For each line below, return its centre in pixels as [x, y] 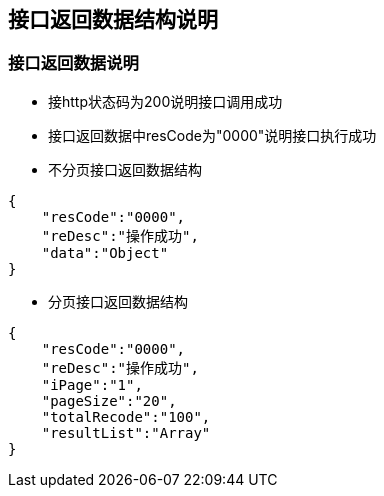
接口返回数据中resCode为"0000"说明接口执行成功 [212, 135]
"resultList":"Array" [126, 432]
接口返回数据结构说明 [113, 19]
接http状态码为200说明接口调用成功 [165, 101]
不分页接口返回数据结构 [125, 169]
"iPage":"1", [92, 384]
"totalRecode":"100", [126, 416]
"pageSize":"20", [109, 400]
